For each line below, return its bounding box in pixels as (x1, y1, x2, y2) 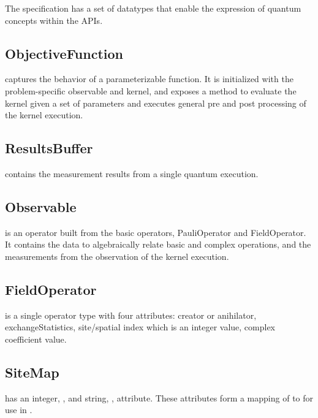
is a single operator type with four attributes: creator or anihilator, (5, 308, 257, 321)
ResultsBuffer (5, 139, 93, 158)
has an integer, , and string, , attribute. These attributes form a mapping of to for (5, 391, 314, 404)
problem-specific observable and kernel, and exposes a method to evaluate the (5, 84, 297, 97)
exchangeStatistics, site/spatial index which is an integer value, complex (5, 321, 276, 333)
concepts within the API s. (5, 13, 103, 26)
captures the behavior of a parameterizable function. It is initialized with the (5, 72, 293, 85)
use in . (5, 403, 32, 416)
